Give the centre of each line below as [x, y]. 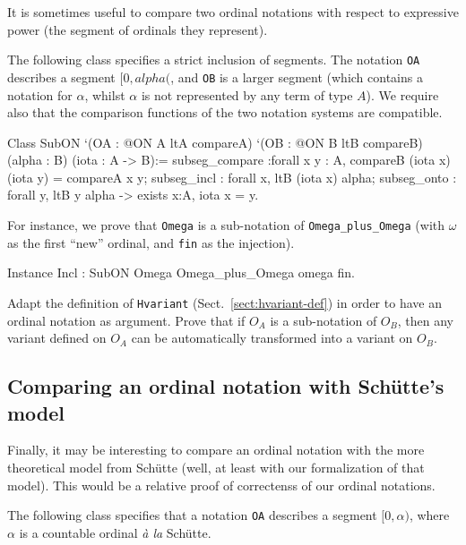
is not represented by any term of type [247, 94]
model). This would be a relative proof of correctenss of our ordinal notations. [221, 485]
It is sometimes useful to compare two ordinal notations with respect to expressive [233, 12]
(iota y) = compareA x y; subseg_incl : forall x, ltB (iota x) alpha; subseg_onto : [232, 177]
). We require [402, 94]
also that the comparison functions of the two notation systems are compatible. [225, 112]
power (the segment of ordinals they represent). [138, 29]
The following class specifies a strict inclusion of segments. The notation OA [214, 60]
